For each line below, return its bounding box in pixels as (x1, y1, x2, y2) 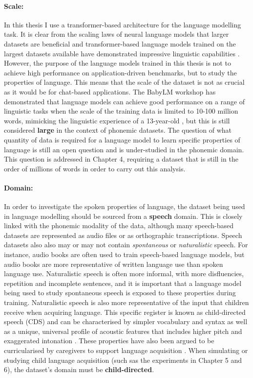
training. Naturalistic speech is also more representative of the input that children (4, 297, 249, 307)
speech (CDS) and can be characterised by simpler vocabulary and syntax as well (4, 316, 248, 327)
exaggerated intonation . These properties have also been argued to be (4, 335, 214, 346)
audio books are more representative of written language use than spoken (4, 259, 223, 269)
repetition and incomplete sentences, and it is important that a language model (4, 278, 242, 288)
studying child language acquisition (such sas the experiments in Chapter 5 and (4, 354, 242, 365)
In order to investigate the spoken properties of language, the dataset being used (4, 201, 245, 212)
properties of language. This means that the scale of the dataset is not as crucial (4, 77, 245, 87)
